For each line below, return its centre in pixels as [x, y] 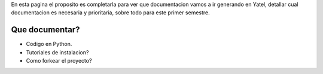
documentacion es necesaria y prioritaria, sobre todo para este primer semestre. [111, 13]
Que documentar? [45, 30]
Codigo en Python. [49, 44]
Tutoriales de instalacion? [57, 52]
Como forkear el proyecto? [59, 61]
